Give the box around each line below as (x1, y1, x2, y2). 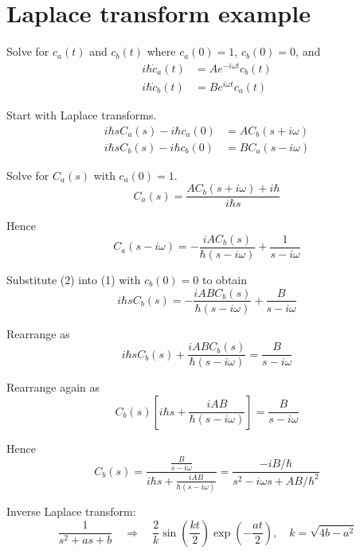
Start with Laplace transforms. (6, 106, 157, 123)
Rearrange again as (6, 379, 100, 396)
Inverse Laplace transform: (6, 502, 136, 519)
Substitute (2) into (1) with (6, 271, 141, 287)
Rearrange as (6, 325, 70, 341)
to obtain (202, 271, 248, 287)
